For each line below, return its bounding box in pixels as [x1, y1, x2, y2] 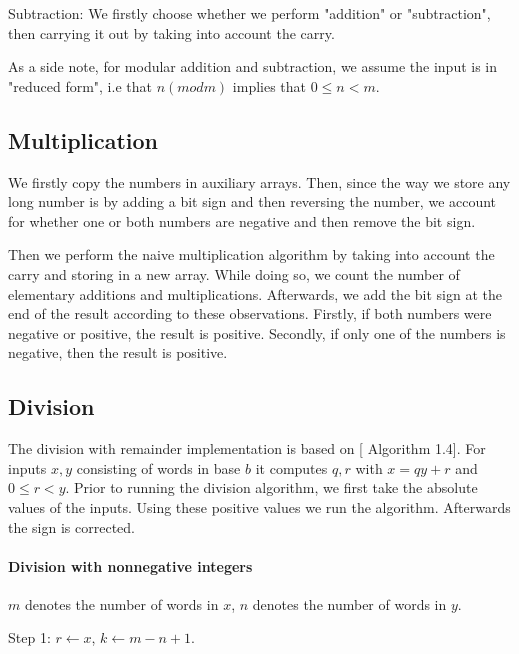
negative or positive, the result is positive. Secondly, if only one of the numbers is [8, 322, 506, 343]
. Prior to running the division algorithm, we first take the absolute [65, 477, 478, 498]
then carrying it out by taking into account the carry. [8, 22, 335, 43]
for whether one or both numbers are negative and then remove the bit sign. [8, 210, 476, 231]
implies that [232, 75, 307, 96]
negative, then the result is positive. [8, 342, 228, 363]
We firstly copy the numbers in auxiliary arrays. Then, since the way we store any [8, 171, 511, 192]
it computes [255, 457, 328, 478]
